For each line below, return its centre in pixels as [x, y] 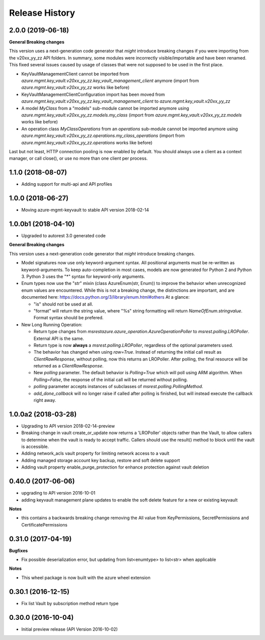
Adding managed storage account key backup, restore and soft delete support [101, 460]
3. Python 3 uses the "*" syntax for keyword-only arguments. [83, 276]
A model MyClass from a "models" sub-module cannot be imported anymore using [105, 108]
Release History [42, 13]
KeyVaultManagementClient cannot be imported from [75, 74]
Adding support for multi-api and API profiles [67, 184]
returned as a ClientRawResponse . [69, 366]
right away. [45, 400]
